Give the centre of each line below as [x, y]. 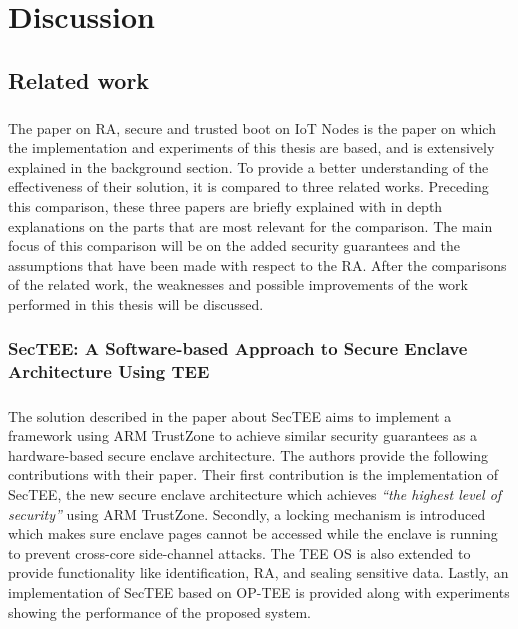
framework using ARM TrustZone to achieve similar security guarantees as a [243, 435]
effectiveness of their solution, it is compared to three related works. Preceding [248, 186]
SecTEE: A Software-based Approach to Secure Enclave [238, 348]
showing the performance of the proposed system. [159, 611]
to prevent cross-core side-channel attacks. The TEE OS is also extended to [239, 552]
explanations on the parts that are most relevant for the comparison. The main [250, 225]
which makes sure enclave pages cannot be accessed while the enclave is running [253, 533]
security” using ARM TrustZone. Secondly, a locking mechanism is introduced [247, 513]
